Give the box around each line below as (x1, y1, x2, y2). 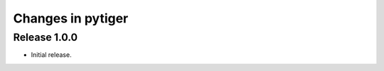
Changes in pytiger (13, 11, 129, 26)
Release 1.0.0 (13, 31, 78, 44)
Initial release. (31, 51, 72, 59)
